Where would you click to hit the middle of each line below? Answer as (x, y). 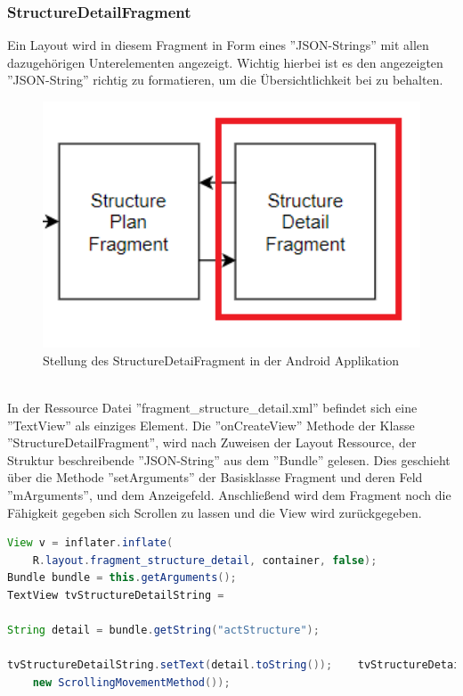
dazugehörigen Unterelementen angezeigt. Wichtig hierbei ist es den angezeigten (225, 62)
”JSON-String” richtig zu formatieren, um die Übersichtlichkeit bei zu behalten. (225, 80)
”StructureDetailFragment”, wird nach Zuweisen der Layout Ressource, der (212, 442)
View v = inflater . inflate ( (90, 543)
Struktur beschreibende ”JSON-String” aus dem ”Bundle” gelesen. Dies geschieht (229, 459)
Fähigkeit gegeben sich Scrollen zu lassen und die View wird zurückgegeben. (215, 512)
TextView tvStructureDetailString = (116, 595)
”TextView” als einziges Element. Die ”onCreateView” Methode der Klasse (211, 425)
